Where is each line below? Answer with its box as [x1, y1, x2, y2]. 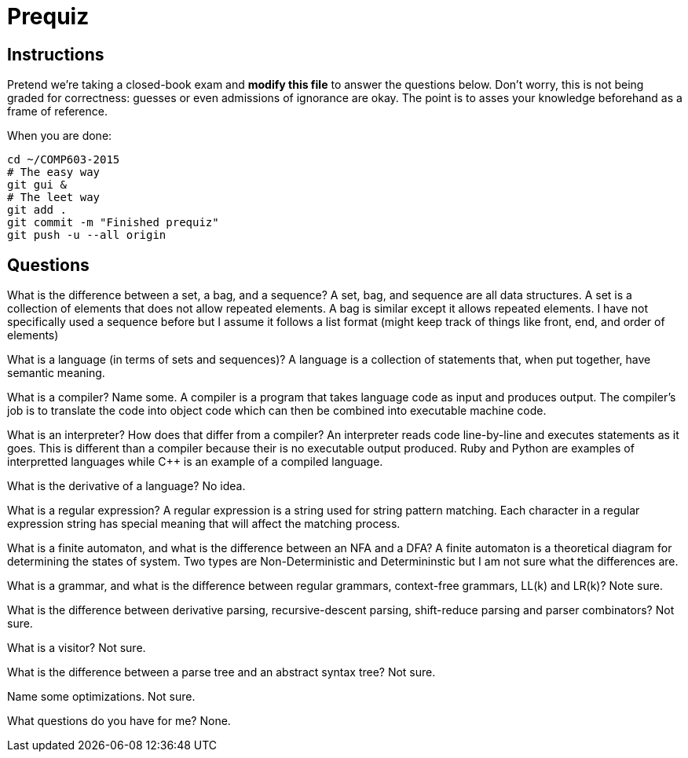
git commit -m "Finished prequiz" [7, 216, 219, 229]
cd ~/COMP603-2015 [7, 153, 120, 167]
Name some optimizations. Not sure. [7, 690, 196, 704]
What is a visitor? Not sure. [7, 641, 146, 655]
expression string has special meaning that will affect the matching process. [7, 517, 401, 531]
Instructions [7, 44, 104, 64]
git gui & [7, 178, 67, 192]
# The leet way [7, 191, 101, 204]
